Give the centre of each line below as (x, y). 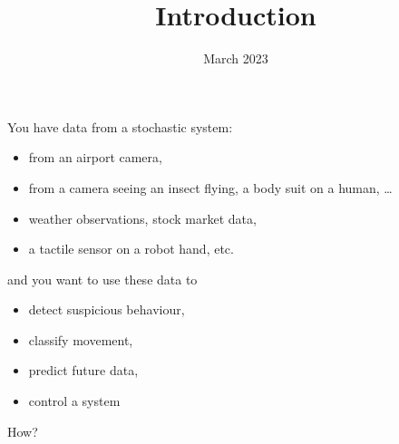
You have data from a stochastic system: (120, 126)
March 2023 (236, 58)
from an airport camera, (95, 157)
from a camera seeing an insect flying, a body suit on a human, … (210, 187)
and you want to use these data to (102, 279)
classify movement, (81, 339)
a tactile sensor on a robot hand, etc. (131, 249)
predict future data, (83, 370)
